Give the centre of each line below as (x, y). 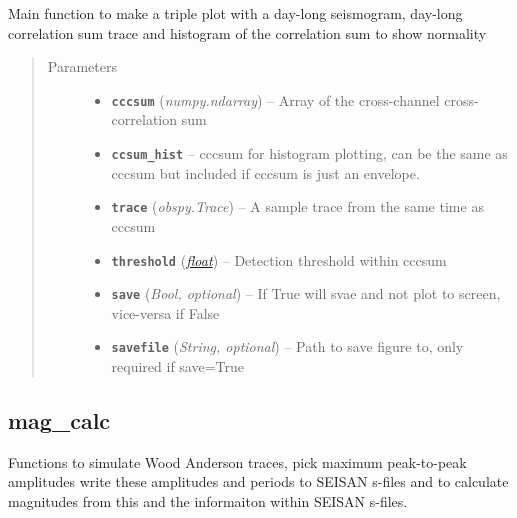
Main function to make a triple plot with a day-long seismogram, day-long (235, 13)
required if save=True (178, 366)
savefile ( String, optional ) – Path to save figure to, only (287, 346)
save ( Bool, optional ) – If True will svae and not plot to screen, (306, 293)
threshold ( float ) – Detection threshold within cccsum (279, 259)
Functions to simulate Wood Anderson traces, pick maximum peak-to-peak (237, 461)
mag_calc (59, 420)
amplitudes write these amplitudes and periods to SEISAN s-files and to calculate (258, 481)
